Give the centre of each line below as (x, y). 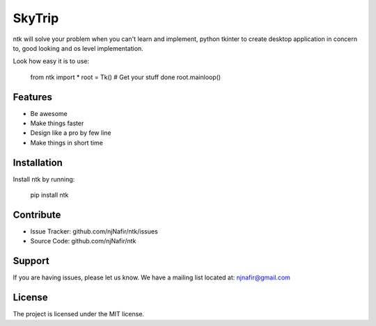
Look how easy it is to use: (51, 61)
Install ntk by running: (44, 179)
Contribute (37, 214)
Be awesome (49, 113)
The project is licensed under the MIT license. (79, 314)
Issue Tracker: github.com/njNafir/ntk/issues (94, 231)
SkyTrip (36, 18)
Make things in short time (67, 142)
